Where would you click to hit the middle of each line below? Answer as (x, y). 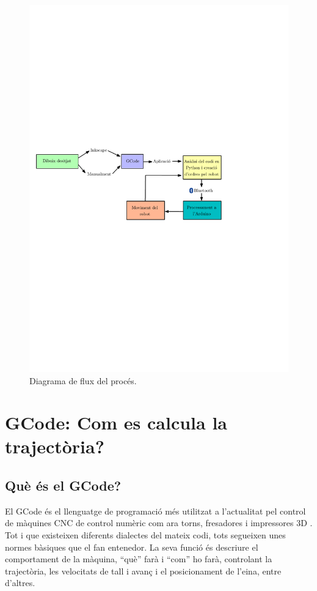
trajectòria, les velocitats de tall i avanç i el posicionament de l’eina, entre (143, 571)
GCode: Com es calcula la (116, 422)
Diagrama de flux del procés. (83, 380)
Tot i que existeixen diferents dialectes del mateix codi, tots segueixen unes (145, 535)
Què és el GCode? (63, 485)
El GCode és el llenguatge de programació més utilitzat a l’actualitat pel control (155, 511)
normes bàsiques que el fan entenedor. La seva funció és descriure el (132, 547)
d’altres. (20, 583)
